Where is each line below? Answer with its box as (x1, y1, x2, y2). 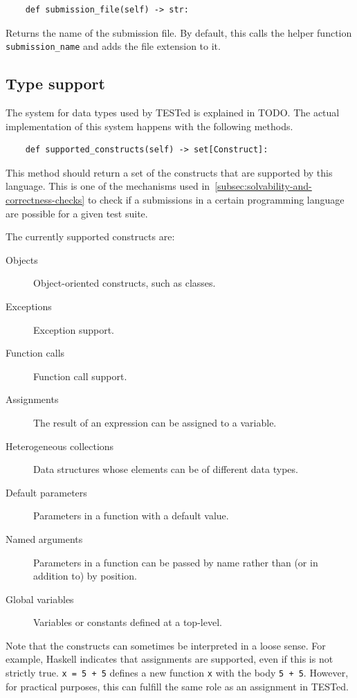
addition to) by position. (33, 569, 137, 583)
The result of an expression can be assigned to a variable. (33, 415, 277, 429)
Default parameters (6, 485, 87, 499)
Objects (6, 252, 38, 267)
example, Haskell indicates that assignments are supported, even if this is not (6, 652, 333, 666)
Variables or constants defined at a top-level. (33, 615, 222, 629)
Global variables (6, 591, 74, 606)
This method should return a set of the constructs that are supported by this (6, 165, 333, 179)
